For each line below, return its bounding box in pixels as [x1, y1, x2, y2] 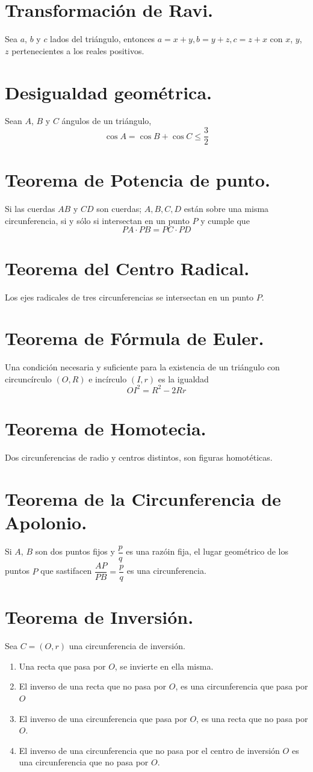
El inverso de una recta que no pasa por [19, 680, 167, 693]
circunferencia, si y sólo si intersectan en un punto [5, 214, 190, 226]
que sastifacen [40, 564, 92, 577]
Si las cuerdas [5, 202, 55, 215]
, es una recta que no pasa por [196, 712, 308, 724]
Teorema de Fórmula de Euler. [5, 326, 264, 350]
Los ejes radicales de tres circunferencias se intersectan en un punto [5, 290, 254, 303]
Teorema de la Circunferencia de [5, 486, 281, 511]
